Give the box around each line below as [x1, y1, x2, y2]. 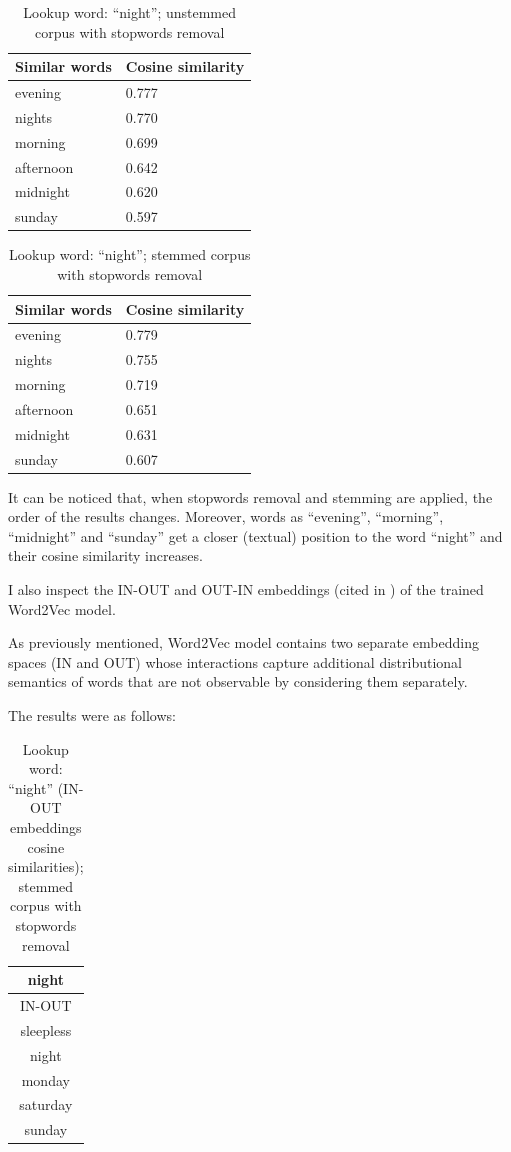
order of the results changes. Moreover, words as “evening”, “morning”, [8, 506, 444, 527]
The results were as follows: [8, 705, 176, 726]
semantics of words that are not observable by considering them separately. [8, 671, 468, 692]
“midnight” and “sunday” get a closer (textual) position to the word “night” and [8, 525, 503, 546]
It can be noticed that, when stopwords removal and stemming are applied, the [8, 486, 493, 507]
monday [21, 1069, 70, 1090]
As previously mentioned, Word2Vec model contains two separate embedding [8, 632, 479, 653]
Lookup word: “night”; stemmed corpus [8, 244, 251, 265]
